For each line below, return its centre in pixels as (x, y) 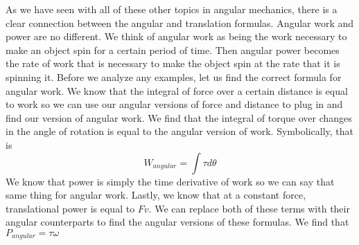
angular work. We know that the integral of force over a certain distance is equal (177, 90)
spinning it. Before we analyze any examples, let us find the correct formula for (174, 76)
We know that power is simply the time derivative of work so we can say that (170, 181)
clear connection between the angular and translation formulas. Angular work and (180, 22)
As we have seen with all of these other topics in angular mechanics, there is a (172, 9)
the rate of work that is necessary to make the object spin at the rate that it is (173, 63)
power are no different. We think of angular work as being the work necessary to (176, 36)
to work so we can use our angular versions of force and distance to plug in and (174, 104)
